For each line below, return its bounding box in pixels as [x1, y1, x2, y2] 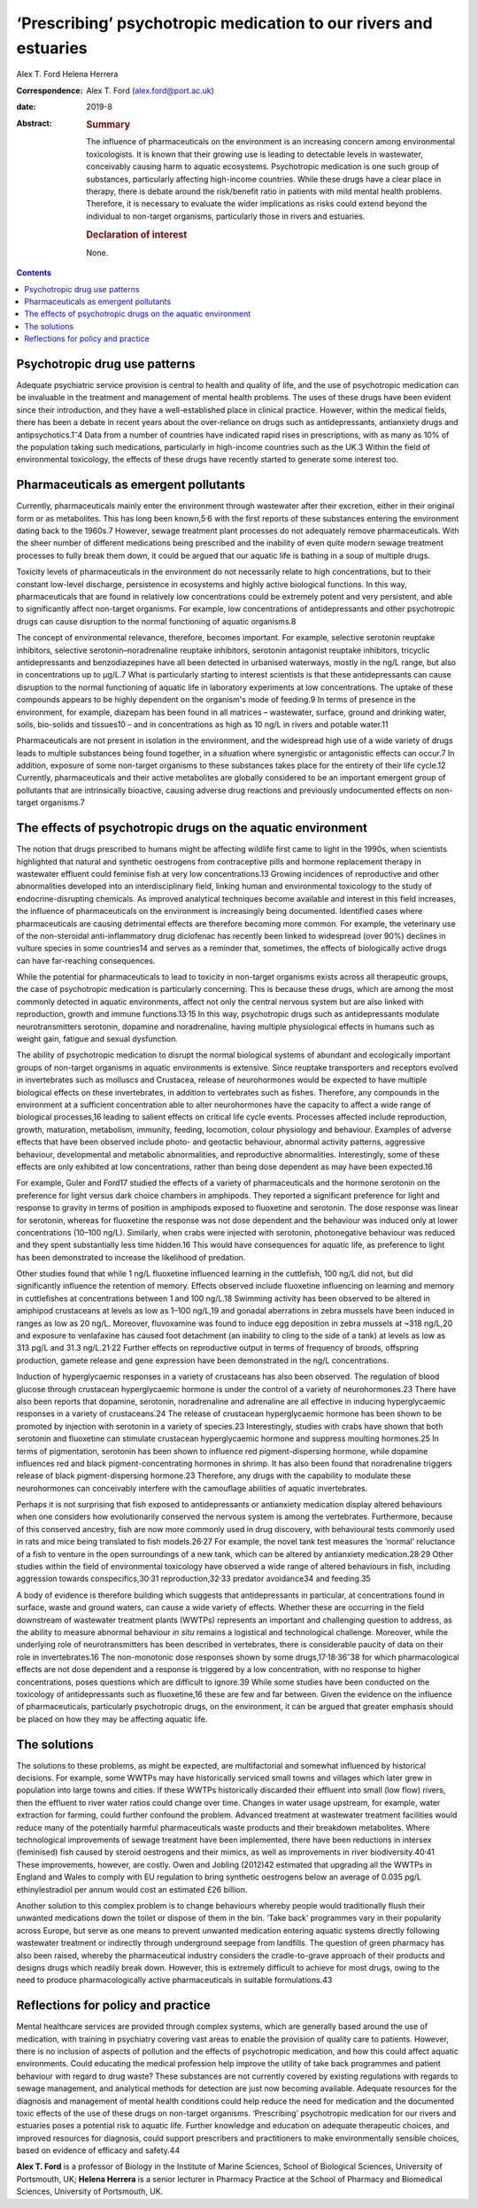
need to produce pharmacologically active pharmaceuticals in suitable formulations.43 [16, 1975, 333, 1986]
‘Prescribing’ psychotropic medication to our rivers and [16, 13, 433, 33]
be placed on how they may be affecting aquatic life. [16, 1714, 208, 1724]
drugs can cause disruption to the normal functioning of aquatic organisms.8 [16, 616, 297, 626]
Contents [16, 267, 52, 278]
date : [16, 102, 36, 112]
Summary [86, 118, 131, 130]
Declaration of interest [86, 229, 188, 241]
